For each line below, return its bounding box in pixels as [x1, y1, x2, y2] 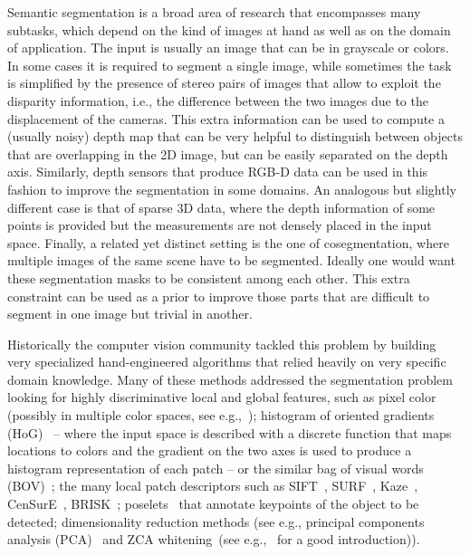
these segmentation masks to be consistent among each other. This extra [7, 268, 410, 287]
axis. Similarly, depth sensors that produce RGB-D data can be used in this [7, 162, 428, 181]
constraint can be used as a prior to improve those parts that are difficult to [7, 286, 430, 305]
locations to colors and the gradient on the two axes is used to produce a [7, 441, 412, 460]
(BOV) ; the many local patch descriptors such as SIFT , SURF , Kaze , [7, 476, 418, 495]
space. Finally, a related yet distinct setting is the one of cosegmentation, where [7, 233, 449, 252]
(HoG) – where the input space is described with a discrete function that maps [7, 423, 452, 442]
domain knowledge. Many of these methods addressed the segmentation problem [7, 369, 453, 388]
